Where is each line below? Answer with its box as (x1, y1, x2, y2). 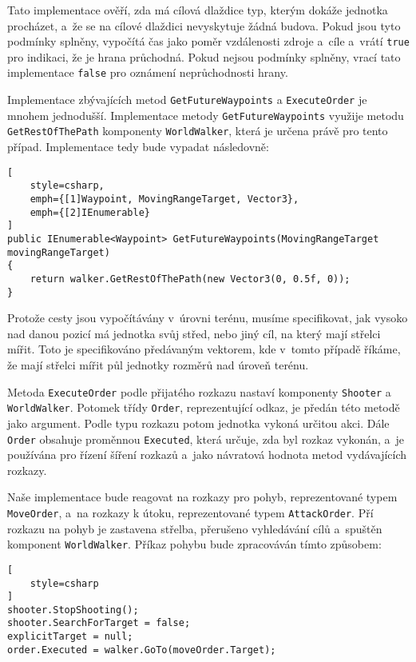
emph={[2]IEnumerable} (30, 206, 150, 218)
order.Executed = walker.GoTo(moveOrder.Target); (7, 644, 276, 656)
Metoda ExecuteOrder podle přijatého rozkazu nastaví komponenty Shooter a (7, 383, 391, 400)
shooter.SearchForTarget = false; (7, 617, 191, 629)
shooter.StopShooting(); (7, 604, 139, 616)
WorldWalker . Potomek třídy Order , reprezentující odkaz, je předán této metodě (7, 399, 400, 416)
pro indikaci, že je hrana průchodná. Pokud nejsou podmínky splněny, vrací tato (7, 48, 401, 65)
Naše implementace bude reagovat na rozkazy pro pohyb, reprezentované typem (7, 489, 398, 505)
